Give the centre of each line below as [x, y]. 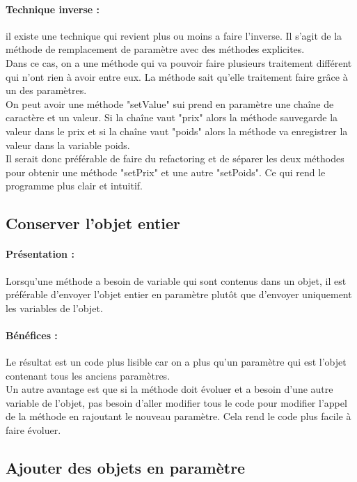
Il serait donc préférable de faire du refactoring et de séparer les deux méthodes [175, 158]
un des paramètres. [46, 90]
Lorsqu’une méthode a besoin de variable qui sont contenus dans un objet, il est [176, 280]
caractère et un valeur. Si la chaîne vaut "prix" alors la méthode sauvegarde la [172, 117]
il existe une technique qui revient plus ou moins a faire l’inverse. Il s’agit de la [174, 35]
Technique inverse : [53, 9]
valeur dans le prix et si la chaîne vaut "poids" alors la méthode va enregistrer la [177, 131]
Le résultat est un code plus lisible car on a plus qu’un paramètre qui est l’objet [176, 362]
